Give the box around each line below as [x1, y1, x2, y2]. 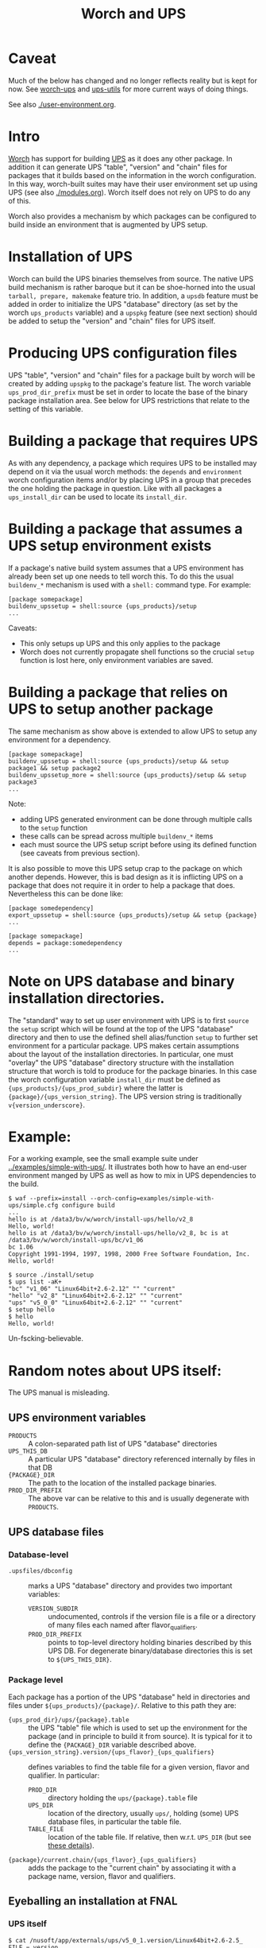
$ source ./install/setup [8, 1271, 94, 1280]
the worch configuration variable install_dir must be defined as [8, 1075, 221, 1084]
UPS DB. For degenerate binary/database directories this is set [48, 1646, 253, 1656]
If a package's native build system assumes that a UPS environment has [8, 563, 245, 572]
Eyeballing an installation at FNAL [8, 1895, 178, 1908]
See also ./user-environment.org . [8, 99, 117, 109]
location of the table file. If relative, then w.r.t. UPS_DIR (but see [48, 1832, 252, 1841]
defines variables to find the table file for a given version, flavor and [28, 1762, 250, 1772]
